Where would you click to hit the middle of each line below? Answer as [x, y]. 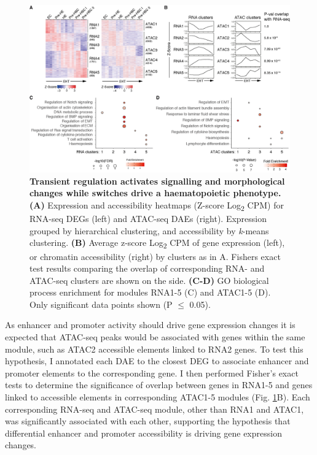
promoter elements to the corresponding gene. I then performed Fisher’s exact [152, 373]
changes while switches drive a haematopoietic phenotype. [155, 193]
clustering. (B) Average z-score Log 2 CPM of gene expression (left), [157, 243]
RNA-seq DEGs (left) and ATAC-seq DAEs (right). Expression [148, 219]
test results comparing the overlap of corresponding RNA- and [147, 268]
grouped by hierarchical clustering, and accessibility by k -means [149, 230]
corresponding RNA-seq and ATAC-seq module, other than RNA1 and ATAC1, [155, 409]
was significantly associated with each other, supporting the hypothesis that [148, 421]
